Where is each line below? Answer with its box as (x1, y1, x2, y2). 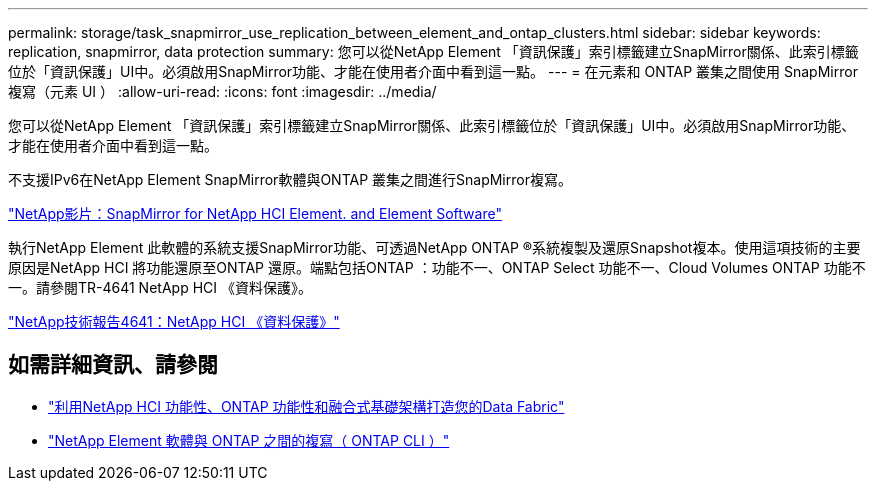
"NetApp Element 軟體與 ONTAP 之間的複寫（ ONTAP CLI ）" (48, 431, 450, 449)
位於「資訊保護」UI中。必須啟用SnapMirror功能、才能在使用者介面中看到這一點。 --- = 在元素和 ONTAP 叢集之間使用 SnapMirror (8, 63, 858, 80)
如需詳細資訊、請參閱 (8, 352, 218, 378)
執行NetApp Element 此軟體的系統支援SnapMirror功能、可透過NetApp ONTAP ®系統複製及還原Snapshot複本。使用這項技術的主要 (8, 239, 861, 256)
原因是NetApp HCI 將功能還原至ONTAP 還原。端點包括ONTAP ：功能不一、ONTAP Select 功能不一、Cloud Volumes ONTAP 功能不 (8, 259, 866, 276)
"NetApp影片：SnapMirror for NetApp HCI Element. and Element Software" (8, 205, 502, 222)
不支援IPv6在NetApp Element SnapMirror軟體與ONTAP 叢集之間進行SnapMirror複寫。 (8, 171, 572, 188)
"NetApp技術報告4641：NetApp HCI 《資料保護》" (8, 313, 340, 330)
